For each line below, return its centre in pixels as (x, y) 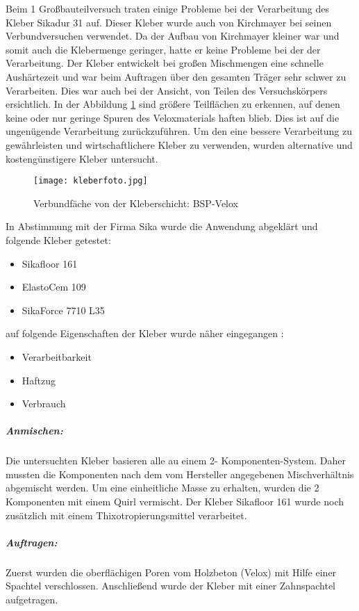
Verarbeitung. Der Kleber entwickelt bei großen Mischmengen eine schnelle (165, 63)
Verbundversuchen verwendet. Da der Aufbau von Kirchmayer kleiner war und (173, 36)
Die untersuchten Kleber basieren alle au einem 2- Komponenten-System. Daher (176, 461)
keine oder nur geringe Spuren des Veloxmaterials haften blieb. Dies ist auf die (173, 117)
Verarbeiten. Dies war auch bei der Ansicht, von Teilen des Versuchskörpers (167, 90)
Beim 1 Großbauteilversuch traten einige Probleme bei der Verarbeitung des (168, 8)
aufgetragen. (32, 599)
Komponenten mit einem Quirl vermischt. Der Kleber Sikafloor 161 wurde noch (175, 502)
